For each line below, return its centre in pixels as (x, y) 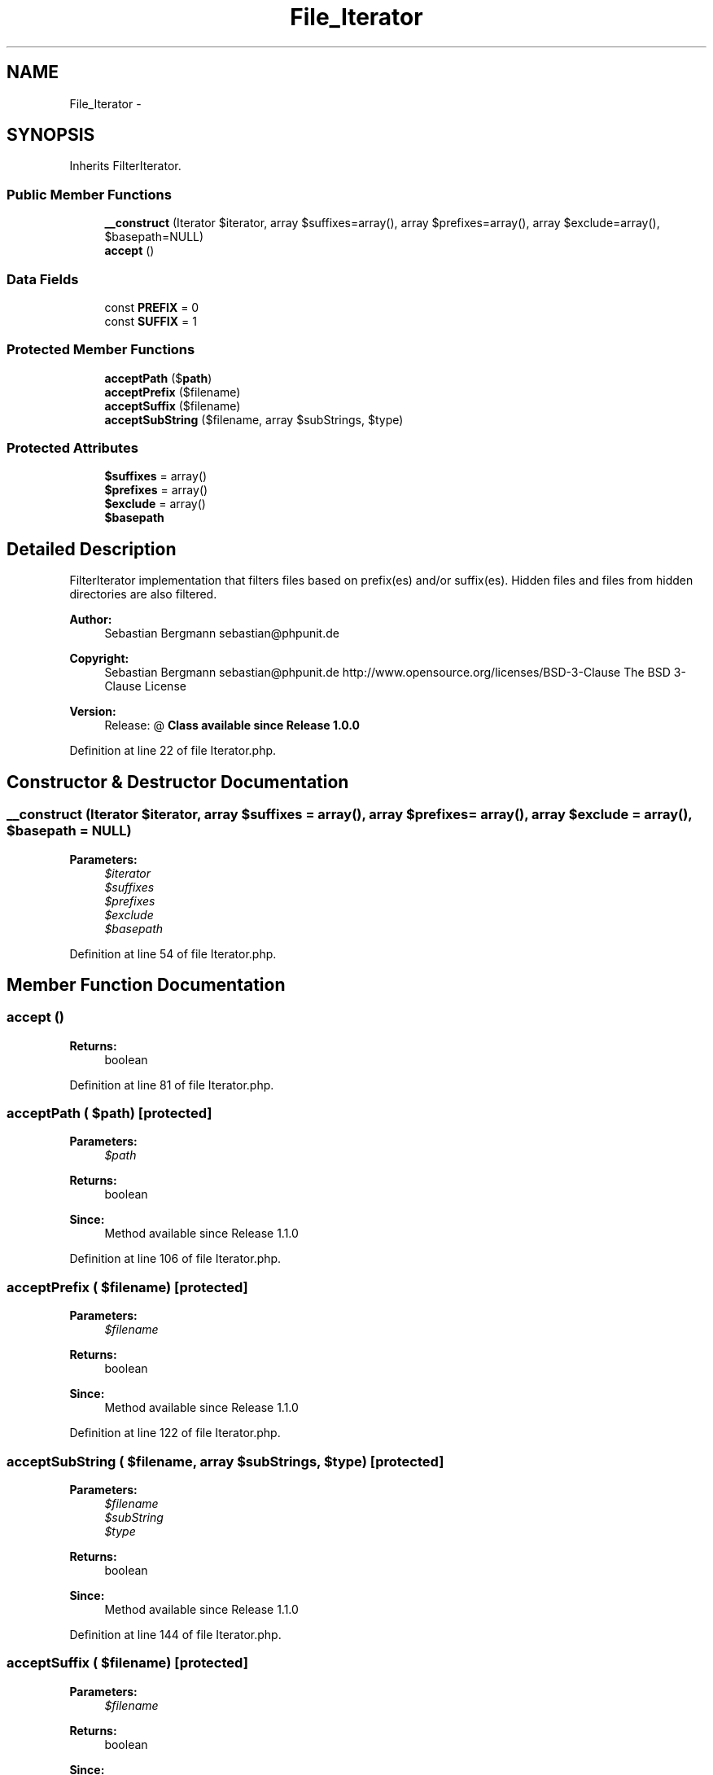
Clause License (145, 686)
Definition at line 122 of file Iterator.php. (175, 1433)
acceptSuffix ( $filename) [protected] (127, 1663)
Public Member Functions (89, 194)
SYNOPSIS (51, 135)
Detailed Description (92, 549)
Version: (93, 712)
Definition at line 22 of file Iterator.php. (173, 751)
